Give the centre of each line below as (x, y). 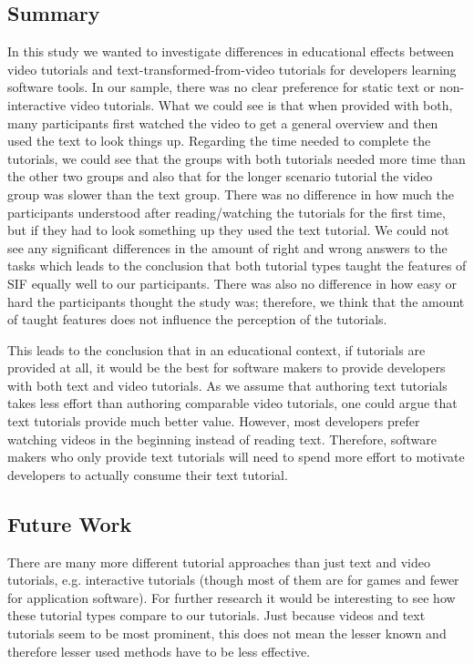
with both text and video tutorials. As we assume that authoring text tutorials (227, 385)
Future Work (70, 523)
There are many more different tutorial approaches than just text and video (219, 562)
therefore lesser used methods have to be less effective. (159, 651)
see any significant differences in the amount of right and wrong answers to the (227, 247)
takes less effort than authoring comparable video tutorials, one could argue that (232, 403)
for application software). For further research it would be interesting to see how (232, 597)
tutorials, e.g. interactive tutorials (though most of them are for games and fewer (233, 580)
